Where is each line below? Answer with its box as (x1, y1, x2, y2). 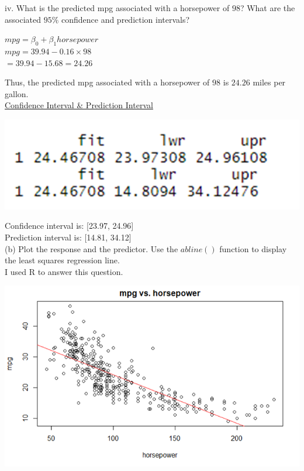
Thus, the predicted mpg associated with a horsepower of (5, 76, 210, 88)
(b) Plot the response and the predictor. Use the (5, 242, 178, 255)
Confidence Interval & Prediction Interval (5, 99, 153, 111)
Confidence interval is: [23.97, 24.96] (5, 219, 134, 232)
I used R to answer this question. (5, 265, 123, 277)
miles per (253, 76, 286, 88)
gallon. (5, 87, 29, 99)
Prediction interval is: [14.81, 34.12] (5, 231, 132, 243)
